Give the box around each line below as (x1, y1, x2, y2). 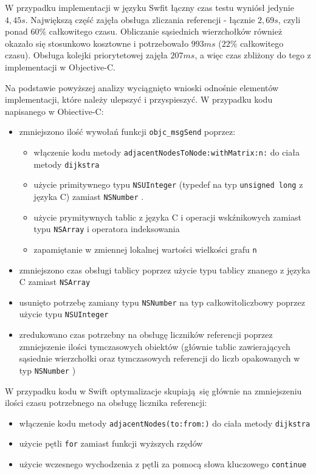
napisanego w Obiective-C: (5, 105, 104, 117)
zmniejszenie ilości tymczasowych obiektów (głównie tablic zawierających (19, 340, 290, 352)
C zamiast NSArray (19, 275, 91, 288)
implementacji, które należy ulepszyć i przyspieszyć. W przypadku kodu (5, 93, 273, 106)
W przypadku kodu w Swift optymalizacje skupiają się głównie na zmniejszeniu (5, 384, 302, 397)
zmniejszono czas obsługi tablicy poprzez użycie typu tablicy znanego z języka (19, 263, 311, 276)
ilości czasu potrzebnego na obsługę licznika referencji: (5, 396, 207, 409)
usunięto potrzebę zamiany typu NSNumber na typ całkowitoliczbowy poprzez (19, 295, 305, 308)
